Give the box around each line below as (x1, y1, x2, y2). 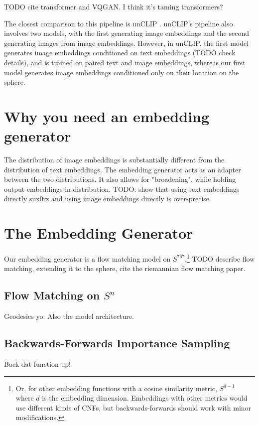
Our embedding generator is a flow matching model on (4, 253, 171, 264)
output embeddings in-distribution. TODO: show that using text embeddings (4, 183, 240, 194)
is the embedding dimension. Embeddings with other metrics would (42, 393, 248, 403)
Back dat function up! (4, 359, 71, 369)
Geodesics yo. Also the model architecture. (4, 311, 134, 321)
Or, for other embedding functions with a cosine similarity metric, (15, 383, 217, 393)
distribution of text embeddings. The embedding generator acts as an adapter (4, 164, 241, 174)
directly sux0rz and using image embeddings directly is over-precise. (4, 193, 211, 204)
